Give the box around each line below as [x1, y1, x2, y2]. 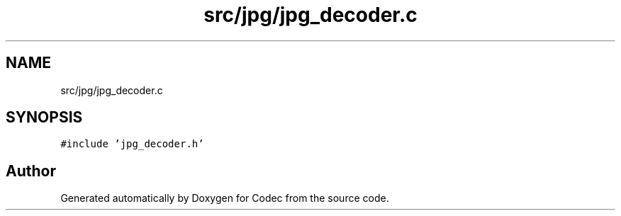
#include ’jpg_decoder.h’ [60, 138, 204, 150]
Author [6, 161, 56, 180]
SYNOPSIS [6, 108, 83, 127]
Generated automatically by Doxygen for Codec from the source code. [60, 192, 389, 205]
